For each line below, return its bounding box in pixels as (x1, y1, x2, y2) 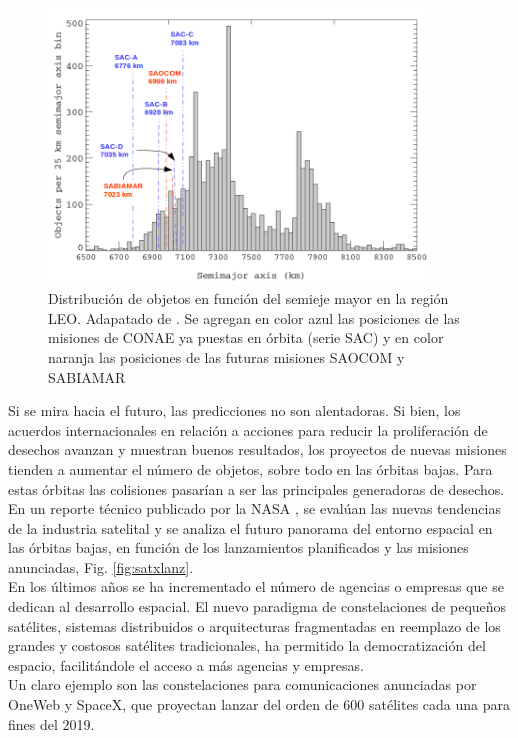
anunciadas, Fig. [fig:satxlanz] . (8, 556, 194, 577)
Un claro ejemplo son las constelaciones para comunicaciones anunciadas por (8, 674, 477, 695)
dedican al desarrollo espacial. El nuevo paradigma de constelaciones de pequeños (8, 596, 507, 617)
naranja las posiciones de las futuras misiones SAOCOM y (48, 346, 405, 367)
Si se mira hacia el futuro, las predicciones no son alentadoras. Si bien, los (8, 400, 461, 421)
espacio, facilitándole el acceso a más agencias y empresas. (8, 654, 364, 675)
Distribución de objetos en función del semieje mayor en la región (48, 288, 449, 309)
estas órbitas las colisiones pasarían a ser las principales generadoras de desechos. (8, 478, 505, 499)
